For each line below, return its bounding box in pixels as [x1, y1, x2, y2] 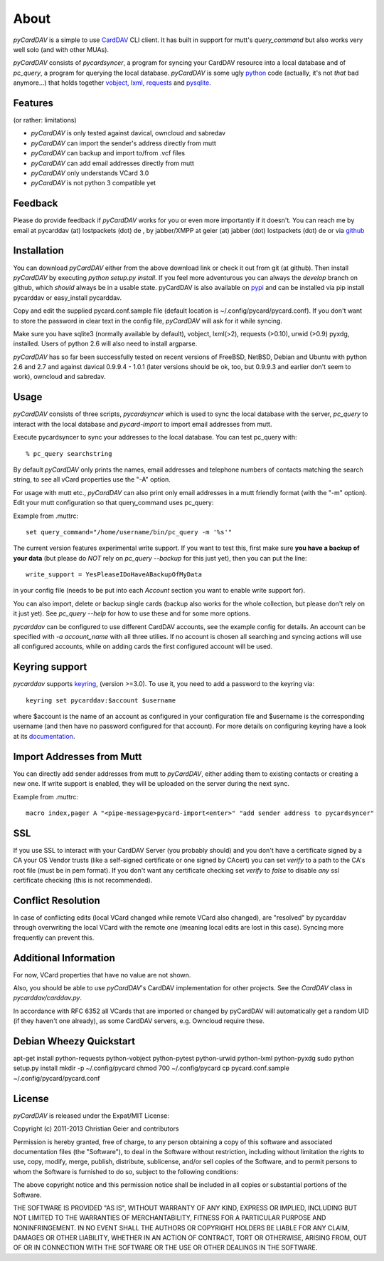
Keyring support [13, 661, 87, 673]
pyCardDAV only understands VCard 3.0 [31, 168, 149, 177]
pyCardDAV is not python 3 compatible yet [31, 179, 156, 187]
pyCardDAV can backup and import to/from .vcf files [31, 149, 186, 157]
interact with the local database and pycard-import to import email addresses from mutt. [13, 420, 272, 428]
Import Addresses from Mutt [13, 750, 142, 762]
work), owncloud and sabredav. [13, 373, 106, 381]
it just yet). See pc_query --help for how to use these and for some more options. [13, 609, 251, 618]
